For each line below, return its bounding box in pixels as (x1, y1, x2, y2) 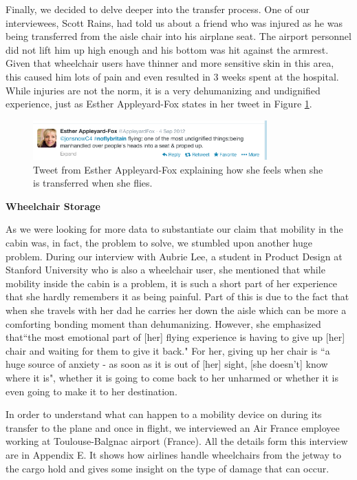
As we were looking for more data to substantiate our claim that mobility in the (6, 222, 343, 236)
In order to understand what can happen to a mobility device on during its (6, 407, 322, 421)
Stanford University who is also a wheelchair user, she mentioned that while (6, 262, 325, 277)
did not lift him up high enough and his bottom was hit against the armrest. (6, 42, 329, 56)
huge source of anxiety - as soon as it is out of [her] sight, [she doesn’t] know (6, 357, 328, 371)
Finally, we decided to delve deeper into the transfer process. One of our (6, 2, 310, 16)
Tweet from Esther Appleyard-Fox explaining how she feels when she (33, 162, 323, 176)
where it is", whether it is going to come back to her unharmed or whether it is (6, 371, 338, 385)
